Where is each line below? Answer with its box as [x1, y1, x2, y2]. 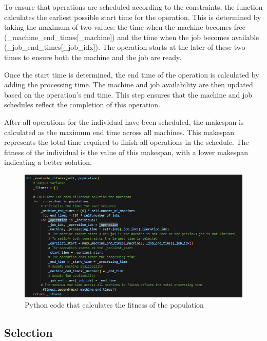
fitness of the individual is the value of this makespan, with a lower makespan [4, 146, 248, 157]
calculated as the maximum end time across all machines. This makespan [4, 126, 235, 137]
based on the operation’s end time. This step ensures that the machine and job [4, 89, 253, 100]
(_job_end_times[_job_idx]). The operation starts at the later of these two [4, 42, 245, 52]
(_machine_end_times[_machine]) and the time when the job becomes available [4, 31, 259, 42]
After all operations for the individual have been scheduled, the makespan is [4, 116, 244, 127]
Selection [4, 324, 53, 340]
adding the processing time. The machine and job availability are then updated [4, 79, 253, 90]
